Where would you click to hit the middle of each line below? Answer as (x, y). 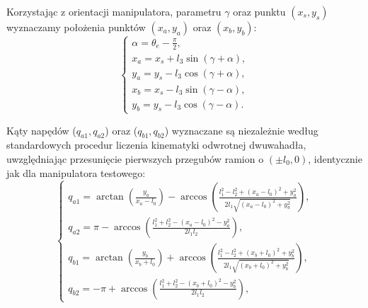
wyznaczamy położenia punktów (76, 27)
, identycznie (335, 158)
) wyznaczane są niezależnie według (241, 130)
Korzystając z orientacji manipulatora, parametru (114, 11)
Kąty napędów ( (41, 130)
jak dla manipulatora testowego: (76, 172)
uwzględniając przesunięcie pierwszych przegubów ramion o (135, 158)
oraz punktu (259, 11)
